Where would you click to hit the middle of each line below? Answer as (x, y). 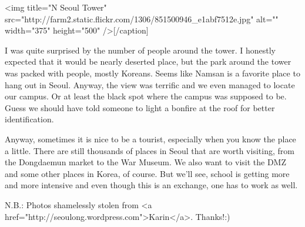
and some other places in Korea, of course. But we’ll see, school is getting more (147, 173)
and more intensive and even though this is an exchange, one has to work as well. (151, 185)
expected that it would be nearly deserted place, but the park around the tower (148, 61)
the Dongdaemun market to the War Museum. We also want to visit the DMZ (146, 162)
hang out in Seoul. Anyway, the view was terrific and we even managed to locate (150, 84)
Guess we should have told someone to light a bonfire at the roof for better (140, 107)
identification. (29, 119)
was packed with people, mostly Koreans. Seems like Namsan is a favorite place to (152, 73)
